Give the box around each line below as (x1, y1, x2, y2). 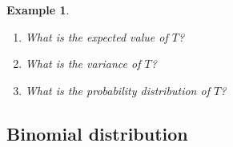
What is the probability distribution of (25, 81, 210, 98)
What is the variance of (25, 55, 141, 72)
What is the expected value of (25, 28, 168, 45)
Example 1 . (6, 2, 70, 18)
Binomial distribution (6, 121, 188, 145)
